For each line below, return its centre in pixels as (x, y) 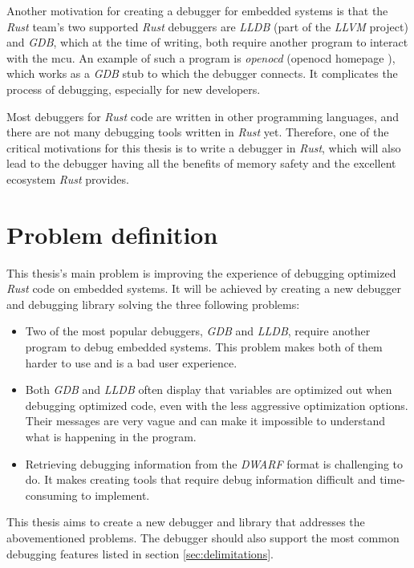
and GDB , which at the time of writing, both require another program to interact (207, 42)
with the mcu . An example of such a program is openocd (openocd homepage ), (201, 57)
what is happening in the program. (111, 436)
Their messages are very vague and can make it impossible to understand (205, 421)
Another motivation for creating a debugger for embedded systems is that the (197, 10)
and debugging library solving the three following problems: (153, 304)
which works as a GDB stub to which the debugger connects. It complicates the (202, 73)
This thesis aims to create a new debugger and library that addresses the (186, 522)
